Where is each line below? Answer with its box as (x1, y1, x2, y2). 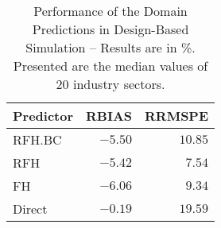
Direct (13, 199, 48, 218)
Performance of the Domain (33, 2, 188, 20)
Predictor (13, 106, 74, 125)
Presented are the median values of (13, 56, 208, 75)
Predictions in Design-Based (32, 20, 189, 38)
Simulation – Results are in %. (25, 38, 196, 56)
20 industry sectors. (56, 75, 165, 93)
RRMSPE (145, 106, 209, 125)
